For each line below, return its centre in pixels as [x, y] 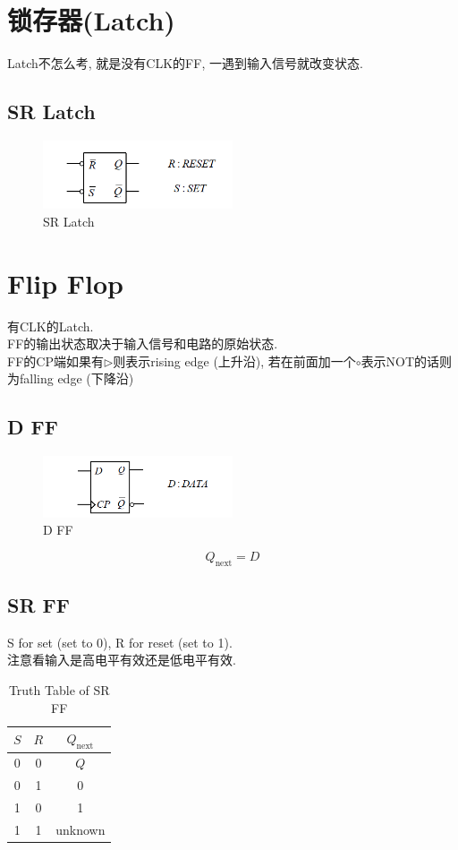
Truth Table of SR [59, 690]
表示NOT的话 [400, 361]
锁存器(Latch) [91, 20]
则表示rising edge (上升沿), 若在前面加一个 [234, 361]
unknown [81, 829]
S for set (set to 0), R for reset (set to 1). [120, 642]
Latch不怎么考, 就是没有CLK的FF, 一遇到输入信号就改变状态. [185, 63]
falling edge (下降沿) [76, 378]
